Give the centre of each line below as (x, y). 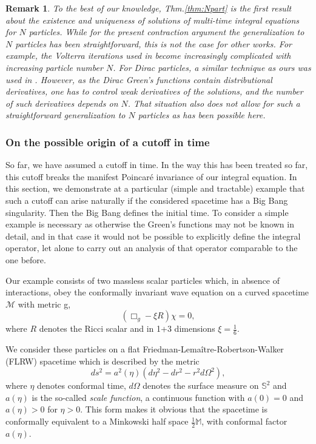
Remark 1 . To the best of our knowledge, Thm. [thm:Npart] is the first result (149, 8)
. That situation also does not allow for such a (214, 103)
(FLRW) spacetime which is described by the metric (103, 361)
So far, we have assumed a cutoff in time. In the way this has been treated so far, (157, 165)
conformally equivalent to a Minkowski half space (97, 421)
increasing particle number (54, 67)
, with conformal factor (244, 421)
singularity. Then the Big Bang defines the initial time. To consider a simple (147, 212)
